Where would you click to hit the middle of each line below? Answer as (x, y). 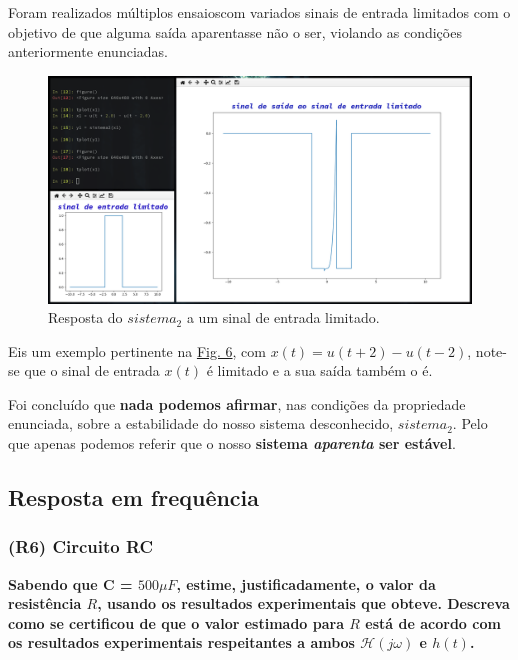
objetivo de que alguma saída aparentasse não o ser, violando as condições (235, 31)
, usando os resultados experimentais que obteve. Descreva (303, 603)
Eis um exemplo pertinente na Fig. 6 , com (137, 350)
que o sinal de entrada (92, 370)
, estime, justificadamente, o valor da (306, 583)
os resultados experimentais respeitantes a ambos (181, 642)
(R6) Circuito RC (81, 546)
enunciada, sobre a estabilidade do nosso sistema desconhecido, (201, 423)
